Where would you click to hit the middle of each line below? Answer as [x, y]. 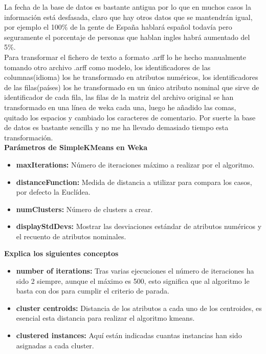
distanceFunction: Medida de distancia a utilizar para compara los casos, [134, 182]
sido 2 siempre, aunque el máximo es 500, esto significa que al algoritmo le [133, 280]
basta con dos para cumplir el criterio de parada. [93, 291]
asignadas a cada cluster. [55, 345]
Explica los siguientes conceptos [61, 253]
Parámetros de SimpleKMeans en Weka [76, 147]
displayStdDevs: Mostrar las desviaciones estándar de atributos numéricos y [139, 226]
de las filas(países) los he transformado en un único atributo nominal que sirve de [132, 87]
